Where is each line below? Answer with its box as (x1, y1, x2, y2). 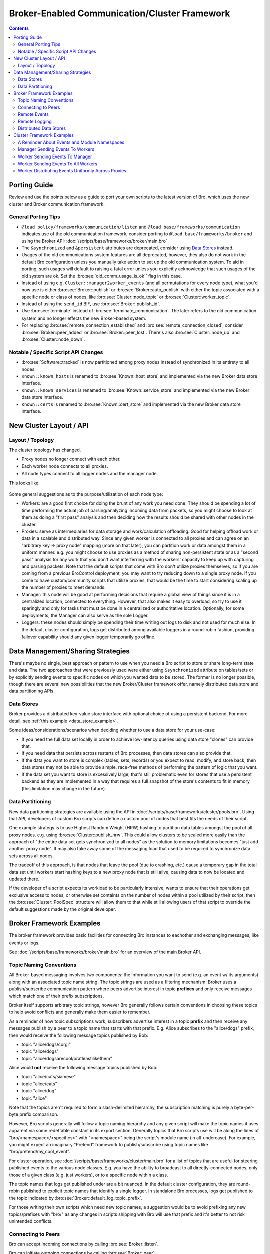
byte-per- (234, 1104, 254, 1111)
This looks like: (9, 480, 40, 486)
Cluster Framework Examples (13, 132, 74, 138)
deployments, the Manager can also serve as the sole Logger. (21, 612, 149, 618)
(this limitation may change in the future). (21, 786, 107, 792)
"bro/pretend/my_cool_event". (9, 1149, 71, 1155)
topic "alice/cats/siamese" (21, 1074, 76, 1080)
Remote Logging (18, 118, 52, 124)
